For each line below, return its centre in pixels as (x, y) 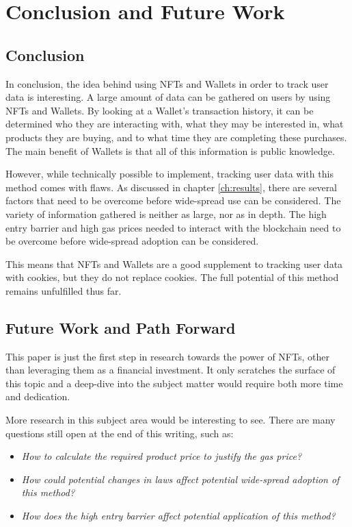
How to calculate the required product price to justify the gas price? (162, 456)
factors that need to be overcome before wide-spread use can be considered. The (173, 200)
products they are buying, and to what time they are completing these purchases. (176, 137)
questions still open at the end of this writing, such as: (120, 433)
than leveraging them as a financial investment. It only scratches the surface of (171, 370)
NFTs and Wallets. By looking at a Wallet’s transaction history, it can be (160, 110)
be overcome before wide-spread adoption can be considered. (132, 241)
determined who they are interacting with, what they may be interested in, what (175, 124)
